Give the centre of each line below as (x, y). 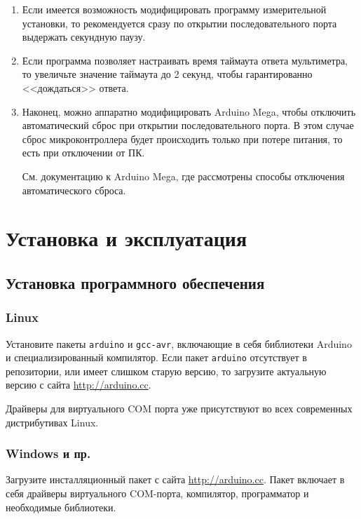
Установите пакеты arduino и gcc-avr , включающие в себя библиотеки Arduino (179, 343)
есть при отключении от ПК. (83, 153)
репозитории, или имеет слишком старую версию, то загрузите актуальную (166, 371)
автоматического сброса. (74, 190)
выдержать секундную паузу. (84, 37)
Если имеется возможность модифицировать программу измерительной (174, 9)
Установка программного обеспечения (135, 282)
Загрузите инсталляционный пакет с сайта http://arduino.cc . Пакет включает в (175, 479)
